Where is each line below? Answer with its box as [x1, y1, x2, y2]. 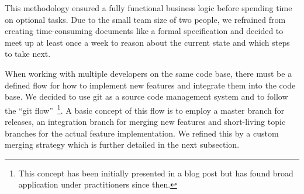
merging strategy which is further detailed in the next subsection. [5, 138, 240, 151]
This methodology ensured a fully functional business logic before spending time [5, 2, 292, 13]
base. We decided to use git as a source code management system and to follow [5, 90, 288, 103]
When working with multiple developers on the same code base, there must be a [5, 67, 292, 79]
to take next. [5, 47, 51, 60]
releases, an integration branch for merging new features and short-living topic [5, 115, 286, 127]
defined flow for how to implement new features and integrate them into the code [5, 79, 296, 91]
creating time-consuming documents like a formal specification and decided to [5, 25, 284, 37]
